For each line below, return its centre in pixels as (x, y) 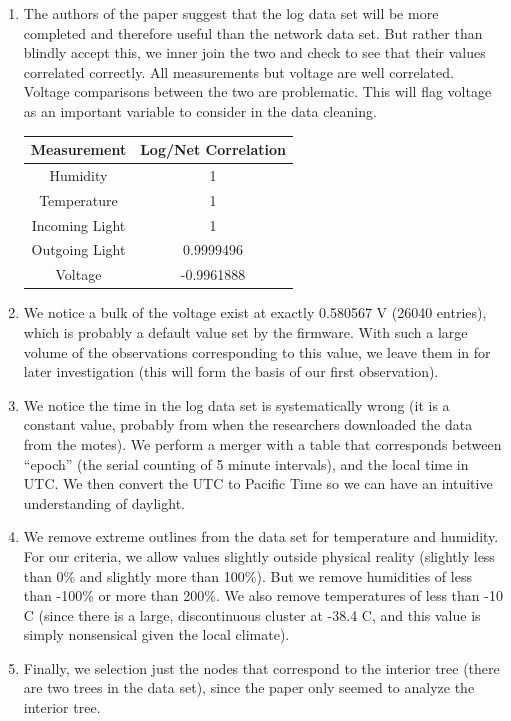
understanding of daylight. (104, 502)
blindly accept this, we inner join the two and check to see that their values (254, 52)
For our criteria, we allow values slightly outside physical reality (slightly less (259, 555)
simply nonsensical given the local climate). (156, 634)
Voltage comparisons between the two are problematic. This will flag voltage (257, 91)
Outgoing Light (78, 249)
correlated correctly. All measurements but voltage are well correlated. (238, 71)
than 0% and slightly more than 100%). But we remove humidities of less (247, 575)
